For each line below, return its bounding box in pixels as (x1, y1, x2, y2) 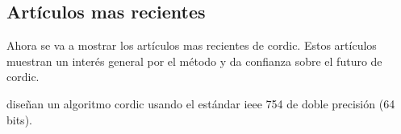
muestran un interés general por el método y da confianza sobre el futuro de (6, 52, 382, 69)
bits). (6, 111, 32, 128)
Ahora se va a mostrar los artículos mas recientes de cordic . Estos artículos (6, 37, 377, 54)
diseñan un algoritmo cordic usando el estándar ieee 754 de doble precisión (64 (6, 95, 395, 112)
